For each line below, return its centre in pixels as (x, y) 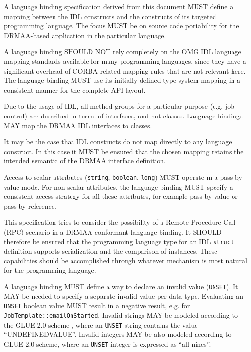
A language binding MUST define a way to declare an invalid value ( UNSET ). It (121, 286)
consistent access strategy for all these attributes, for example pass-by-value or (121, 196)
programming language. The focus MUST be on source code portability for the (122, 26)
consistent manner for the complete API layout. (75, 89)
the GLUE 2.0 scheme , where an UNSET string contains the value (101, 324)
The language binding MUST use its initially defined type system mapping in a (122, 80)
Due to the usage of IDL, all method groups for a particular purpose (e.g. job (119, 106)
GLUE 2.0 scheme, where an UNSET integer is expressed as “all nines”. (108, 343)
